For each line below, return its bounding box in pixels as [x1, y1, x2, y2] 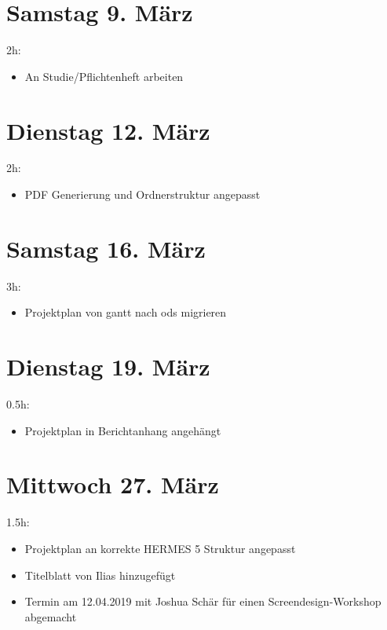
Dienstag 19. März [6, 350, 210, 383]
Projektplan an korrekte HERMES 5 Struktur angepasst [24, 540, 296, 556]
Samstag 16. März [6, 232, 206, 264]
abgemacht [24, 608, 77, 625]
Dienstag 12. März [6, 114, 210, 146]
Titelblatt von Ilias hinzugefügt [24, 566, 176, 583]
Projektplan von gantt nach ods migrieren [24, 304, 227, 320]
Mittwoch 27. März [6, 468, 219, 500]
